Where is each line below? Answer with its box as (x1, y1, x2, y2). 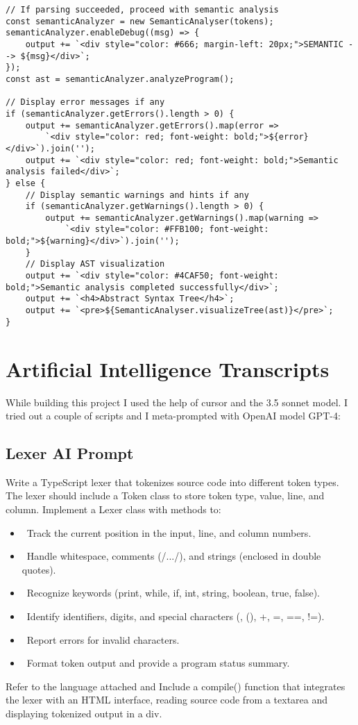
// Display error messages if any (6, 97, 165, 108)
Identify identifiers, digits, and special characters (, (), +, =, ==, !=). (26, 609, 325, 624)
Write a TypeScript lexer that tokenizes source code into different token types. (6, 474, 339, 489)
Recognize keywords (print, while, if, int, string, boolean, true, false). (26, 585, 320, 600)
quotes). (22, 562, 56, 576)
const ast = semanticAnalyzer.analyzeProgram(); (6, 74, 235, 84)
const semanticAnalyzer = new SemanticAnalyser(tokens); (6, 16, 274, 26)
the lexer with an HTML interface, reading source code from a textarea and (6, 692, 328, 707)
